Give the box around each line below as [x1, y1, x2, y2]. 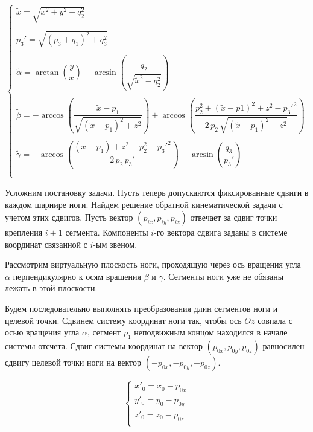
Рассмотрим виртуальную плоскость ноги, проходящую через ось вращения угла [5, 258, 301, 271]
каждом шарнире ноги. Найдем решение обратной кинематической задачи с [5, 198, 283, 210]
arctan [35, 68, 59, 77]
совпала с [258, 314, 292, 326]
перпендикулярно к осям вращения [13, 269, 141, 282]
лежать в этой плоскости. [5, 282, 98, 294]
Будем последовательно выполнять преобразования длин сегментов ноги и [5, 302, 278, 315]
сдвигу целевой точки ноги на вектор [5, 356, 142, 369]
